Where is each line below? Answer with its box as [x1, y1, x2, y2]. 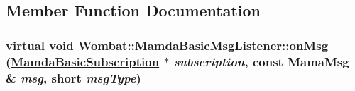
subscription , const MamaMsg [173, 52, 349, 70]
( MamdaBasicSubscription [6, 52, 160, 70]
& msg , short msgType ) [6, 68, 141, 86]
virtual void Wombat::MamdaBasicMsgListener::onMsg [6, 36, 329, 54]
